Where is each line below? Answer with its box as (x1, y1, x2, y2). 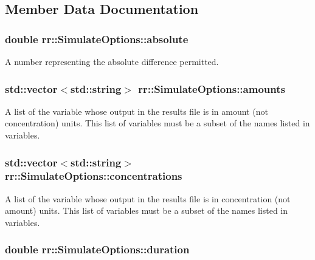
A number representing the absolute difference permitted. (5, 55, 219, 67)
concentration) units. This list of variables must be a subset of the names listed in (5, 117, 310, 129)
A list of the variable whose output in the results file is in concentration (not (5, 192, 291, 205)
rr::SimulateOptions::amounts (138, 81, 285, 96)
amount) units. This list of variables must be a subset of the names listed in (5, 204, 288, 217)
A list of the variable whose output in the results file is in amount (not (5, 104, 268, 117)
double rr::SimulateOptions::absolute (5, 31, 189, 46)
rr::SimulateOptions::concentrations (5, 168, 182, 183)
